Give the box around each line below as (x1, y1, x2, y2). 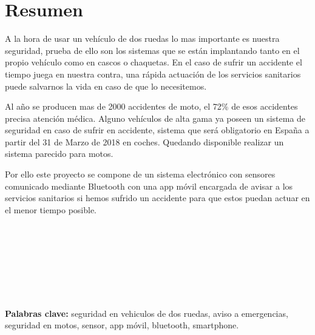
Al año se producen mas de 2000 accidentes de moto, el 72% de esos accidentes (5, 100, 298, 113)
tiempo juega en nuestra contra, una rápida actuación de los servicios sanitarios (5, 67, 301, 80)
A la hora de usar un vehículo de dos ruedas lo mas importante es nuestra (5, 32, 280, 45)
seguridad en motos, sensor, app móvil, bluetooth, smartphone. (5, 319, 239, 331)
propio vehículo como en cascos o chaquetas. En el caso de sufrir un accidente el (5, 56, 302, 68)
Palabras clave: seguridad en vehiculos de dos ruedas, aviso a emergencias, (5, 307, 288, 319)
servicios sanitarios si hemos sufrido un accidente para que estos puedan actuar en (5, 191, 310, 204)
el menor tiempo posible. (5, 203, 97, 216)
